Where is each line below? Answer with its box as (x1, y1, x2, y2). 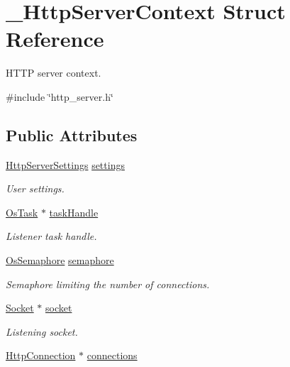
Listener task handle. (6, 229, 97, 243)
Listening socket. (6, 324, 78, 339)
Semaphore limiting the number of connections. (6, 276, 210, 291)
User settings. (6, 181, 65, 196)
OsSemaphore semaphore (6, 253, 114, 268)
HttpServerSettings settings (6, 157, 125, 172)
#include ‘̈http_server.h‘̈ (6, 89, 113, 104)
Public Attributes (6, 124, 138, 146)
